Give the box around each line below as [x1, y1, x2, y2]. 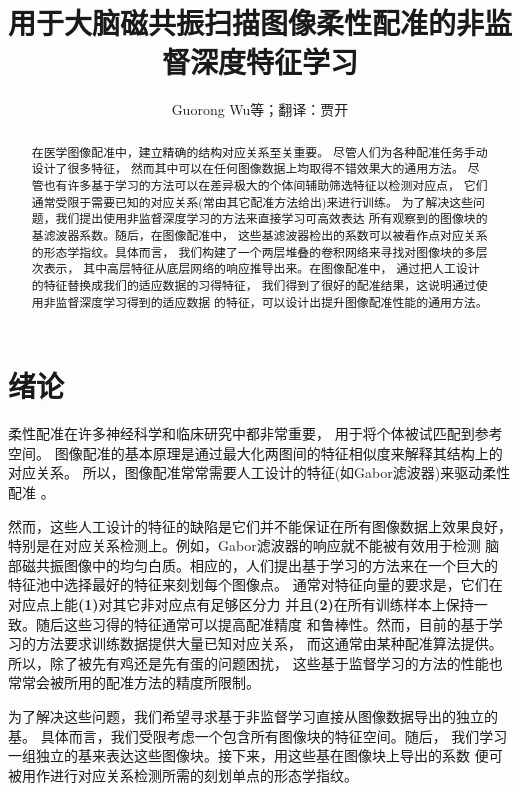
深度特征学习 [189, 41, 358, 82]
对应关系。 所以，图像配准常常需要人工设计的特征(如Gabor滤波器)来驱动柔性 [8, 462, 511, 483]
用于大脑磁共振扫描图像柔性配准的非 [8, 2, 485, 43]
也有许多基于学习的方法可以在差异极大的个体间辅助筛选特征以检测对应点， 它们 [43, 177, 488, 194]
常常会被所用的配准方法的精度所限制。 [8, 672, 260, 693]
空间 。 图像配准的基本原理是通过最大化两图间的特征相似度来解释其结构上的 [8, 442, 503, 463]
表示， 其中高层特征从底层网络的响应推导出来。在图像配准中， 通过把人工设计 [43, 260, 480, 277]
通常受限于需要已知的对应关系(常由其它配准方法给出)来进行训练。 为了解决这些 [31, 193, 474, 210]
